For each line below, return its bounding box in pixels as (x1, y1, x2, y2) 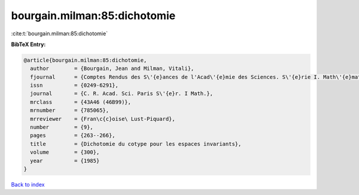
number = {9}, (30, 124, 94, 131)
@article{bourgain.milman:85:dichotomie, (23, 57, 147, 63)
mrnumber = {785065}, (30, 107, 109, 114)
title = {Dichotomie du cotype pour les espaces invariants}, (30, 141, 242, 147)
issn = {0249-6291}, (30, 82, 119, 89)
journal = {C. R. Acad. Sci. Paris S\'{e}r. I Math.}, (30, 90, 214, 97)
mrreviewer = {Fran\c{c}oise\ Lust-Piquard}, (30, 115, 176, 122)
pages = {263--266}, (30, 132, 116, 139)
